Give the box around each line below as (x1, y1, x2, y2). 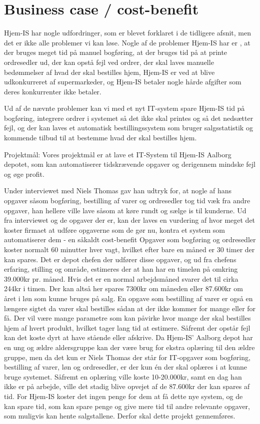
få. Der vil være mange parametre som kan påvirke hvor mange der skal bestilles (4, 313, 251, 323)
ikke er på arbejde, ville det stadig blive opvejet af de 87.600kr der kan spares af (4, 381, 250, 392)
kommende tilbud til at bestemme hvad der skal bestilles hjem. (4, 132, 197, 143)
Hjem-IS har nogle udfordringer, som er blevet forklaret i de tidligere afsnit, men (4, 27, 251, 38)
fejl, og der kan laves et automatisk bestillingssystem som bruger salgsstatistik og (4, 122, 253, 133)
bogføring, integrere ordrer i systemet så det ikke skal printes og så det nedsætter (4, 112, 253, 123)
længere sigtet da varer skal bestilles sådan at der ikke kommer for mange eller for (4, 303, 256, 313)
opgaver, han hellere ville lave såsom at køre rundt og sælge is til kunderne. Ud (4, 205, 246, 215)
